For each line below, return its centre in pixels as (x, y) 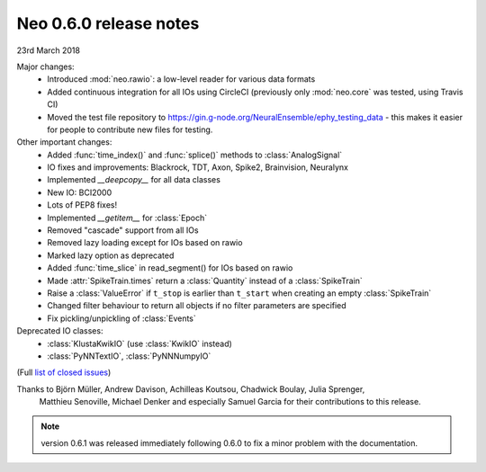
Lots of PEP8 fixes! (82, 205)
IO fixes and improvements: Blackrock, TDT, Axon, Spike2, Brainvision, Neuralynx (198, 167)
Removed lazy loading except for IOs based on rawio (145, 243)
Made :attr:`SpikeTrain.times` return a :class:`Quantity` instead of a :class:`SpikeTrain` (205, 281)
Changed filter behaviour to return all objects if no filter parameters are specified (197, 306)
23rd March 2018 (49, 50)
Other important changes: (64, 142)
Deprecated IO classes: (60, 331)
